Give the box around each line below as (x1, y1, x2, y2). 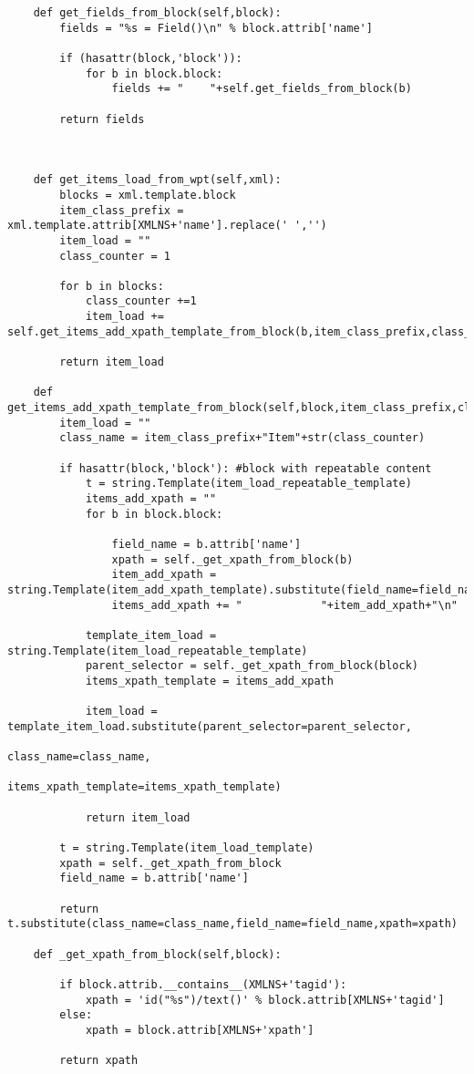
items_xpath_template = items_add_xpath (85, 674, 334, 687)
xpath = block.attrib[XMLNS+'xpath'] (85, 1023, 314, 1037)
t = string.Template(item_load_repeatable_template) (85, 477, 412, 491)
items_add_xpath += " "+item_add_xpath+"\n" (111, 598, 458, 612)
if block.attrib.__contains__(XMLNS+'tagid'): (59, 978, 347, 991)
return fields (59, 112, 145, 126)
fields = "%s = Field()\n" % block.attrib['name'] (59, 21, 373, 35)
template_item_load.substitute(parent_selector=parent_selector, (7, 719, 412, 733)
